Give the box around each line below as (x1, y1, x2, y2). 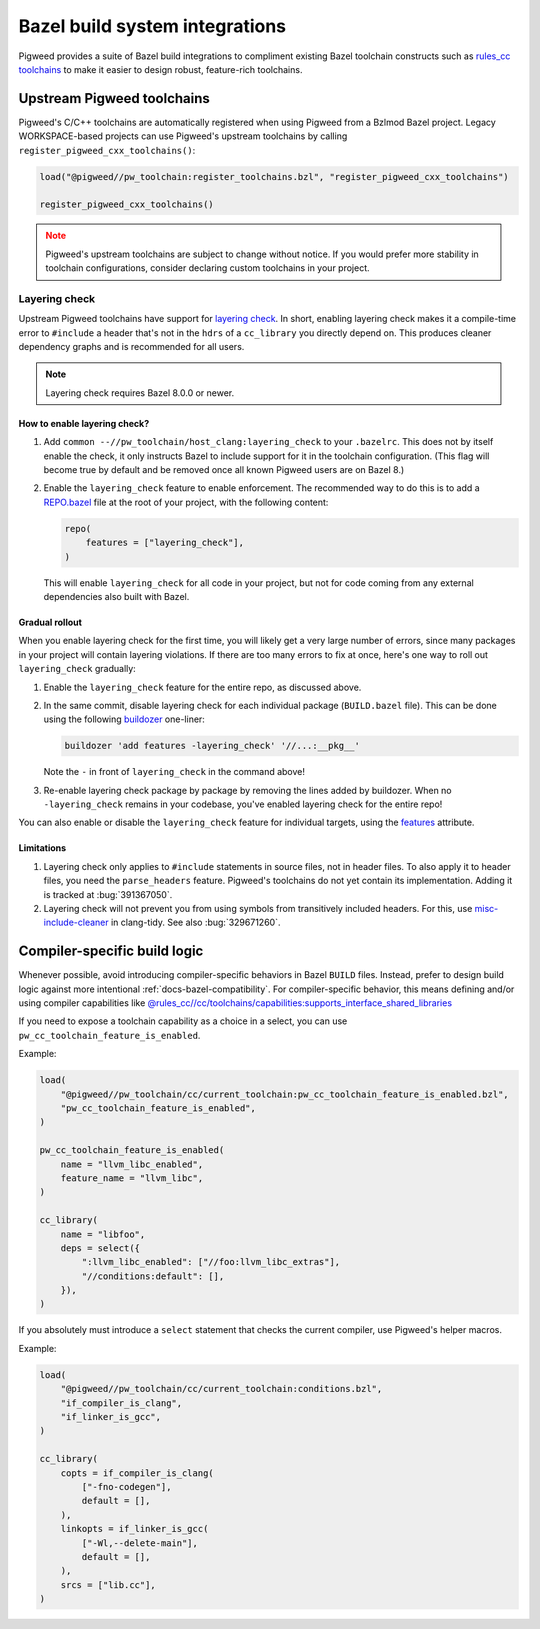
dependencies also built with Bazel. (43, 590, 190, 602)
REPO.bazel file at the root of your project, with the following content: (43, 496, 329, 508)
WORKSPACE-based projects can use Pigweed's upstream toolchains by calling (18, 130, 348, 142)
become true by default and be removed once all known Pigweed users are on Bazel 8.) (43, 464, 405, 476)
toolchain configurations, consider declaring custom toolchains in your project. (45, 262, 370, 274)
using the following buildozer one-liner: (43, 713, 205, 725)
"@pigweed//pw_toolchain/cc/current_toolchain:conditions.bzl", (60, 1383, 383, 1395)
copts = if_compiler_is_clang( (60, 1467, 214, 1479)
